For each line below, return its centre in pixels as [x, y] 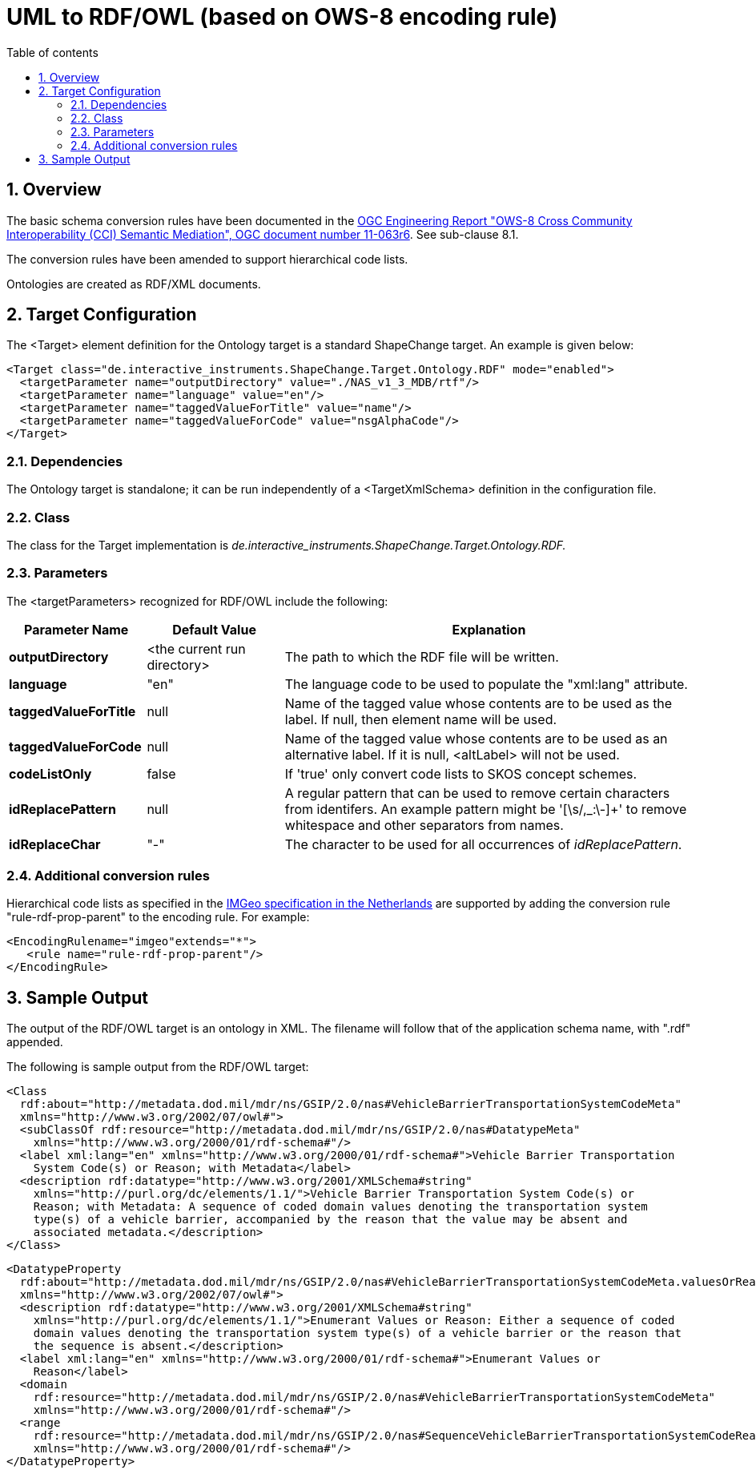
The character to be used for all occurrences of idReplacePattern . [483, 844]
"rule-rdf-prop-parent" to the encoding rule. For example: [158, 917]
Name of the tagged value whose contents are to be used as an [476, 738]
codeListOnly [50, 773]
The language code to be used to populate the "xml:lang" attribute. [486, 684]
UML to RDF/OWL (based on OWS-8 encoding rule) [282, 17]
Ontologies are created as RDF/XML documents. [134, 284]
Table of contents [52, 52]
